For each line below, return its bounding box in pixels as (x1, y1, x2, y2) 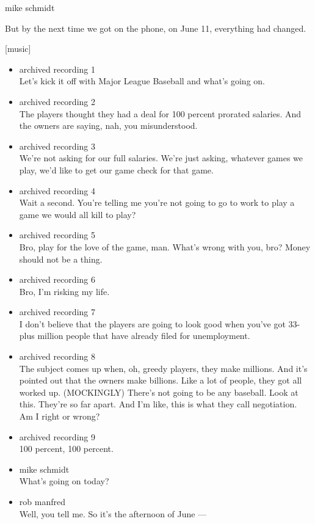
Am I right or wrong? (19, 410, 100, 423)
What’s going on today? (19, 475, 109, 487)
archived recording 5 (19, 228, 95, 241)
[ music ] (5, 42, 31, 55)
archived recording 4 (19, 184, 95, 197)
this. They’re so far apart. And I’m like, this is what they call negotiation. (19, 398, 297, 410)
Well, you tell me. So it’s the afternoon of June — (19, 507, 207, 520)
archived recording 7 (19, 305, 95, 318)
